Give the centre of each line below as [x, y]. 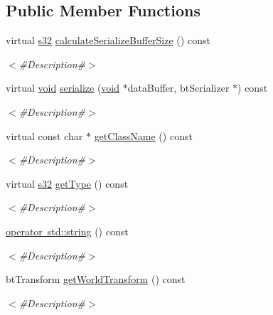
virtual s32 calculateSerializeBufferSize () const [108, 40]
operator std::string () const [67, 231]
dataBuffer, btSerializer [178, 88]
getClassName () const [143, 135]
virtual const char [44, 135]
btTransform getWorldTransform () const [96, 279]
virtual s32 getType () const [67, 183]
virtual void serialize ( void [63, 88]
